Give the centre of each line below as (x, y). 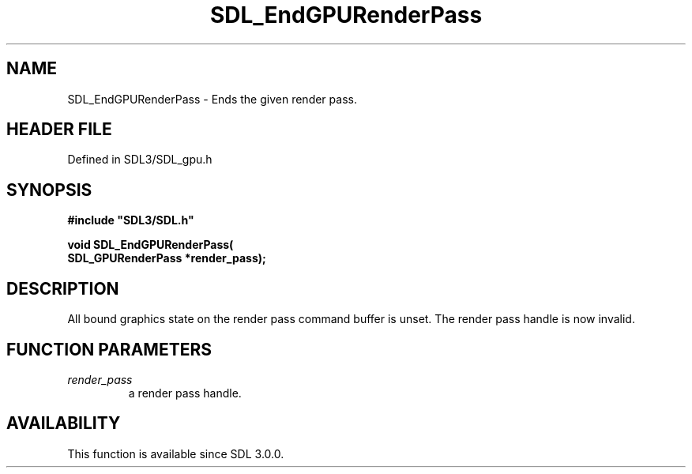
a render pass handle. (185, 393)
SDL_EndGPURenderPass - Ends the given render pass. (212, 99)
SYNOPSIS (49, 190)
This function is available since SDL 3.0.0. (176, 453)
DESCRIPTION (63, 288)
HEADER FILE (59, 130)
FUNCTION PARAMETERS (109, 349)
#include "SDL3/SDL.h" (131, 220)
